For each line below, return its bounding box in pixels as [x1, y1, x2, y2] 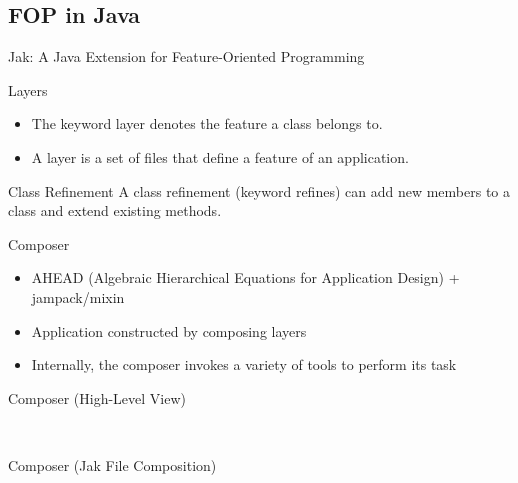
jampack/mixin [31, 286, 125, 307]
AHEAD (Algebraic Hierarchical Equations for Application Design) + [31, 267, 460, 288]
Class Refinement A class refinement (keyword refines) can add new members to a [8, 180, 511, 201]
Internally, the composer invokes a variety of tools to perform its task [31, 354, 457, 375]
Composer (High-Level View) [8, 387, 187, 408]
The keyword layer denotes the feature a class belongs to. [31, 113, 383, 134]
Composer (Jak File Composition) [8, 454, 217, 475]
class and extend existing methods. [8, 200, 222, 221]
